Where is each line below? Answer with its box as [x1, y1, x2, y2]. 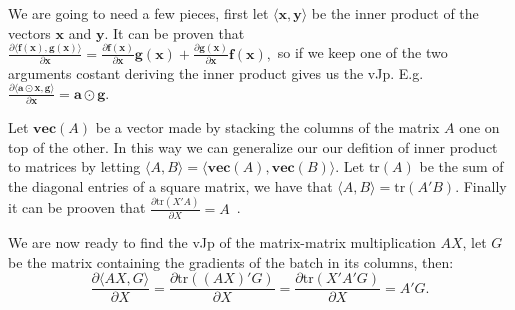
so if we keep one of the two [277, 42, 448, 63]
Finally [463, 175, 507, 196]
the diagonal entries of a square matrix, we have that [8, 175, 333, 196]
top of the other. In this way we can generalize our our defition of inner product [8, 136, 498, 157]
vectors [8, 22, 51, 43]
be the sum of [419, 156, 504, 177]
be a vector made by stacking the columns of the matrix [95, 117, 440, 138]
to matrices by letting [8, 156, 141, 177]
